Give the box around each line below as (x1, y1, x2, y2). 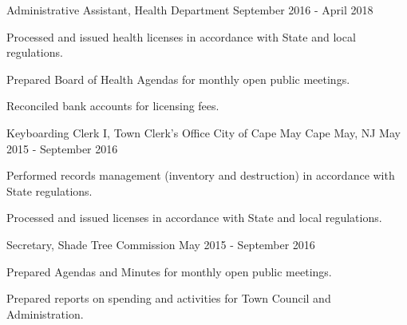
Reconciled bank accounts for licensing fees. (6, 97, 219, 114)
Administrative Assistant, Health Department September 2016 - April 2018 (6, 2, 373, 18)
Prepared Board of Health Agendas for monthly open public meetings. (6, 70, 350, 87)
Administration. (6, 305, 84, 322)
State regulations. (6, 182, 93, 199)
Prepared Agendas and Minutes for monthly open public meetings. (6, 263, 332, 279)
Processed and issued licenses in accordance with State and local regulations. (6, 209, 382, 226)
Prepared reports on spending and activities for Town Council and (6, 290, 331, 307)
